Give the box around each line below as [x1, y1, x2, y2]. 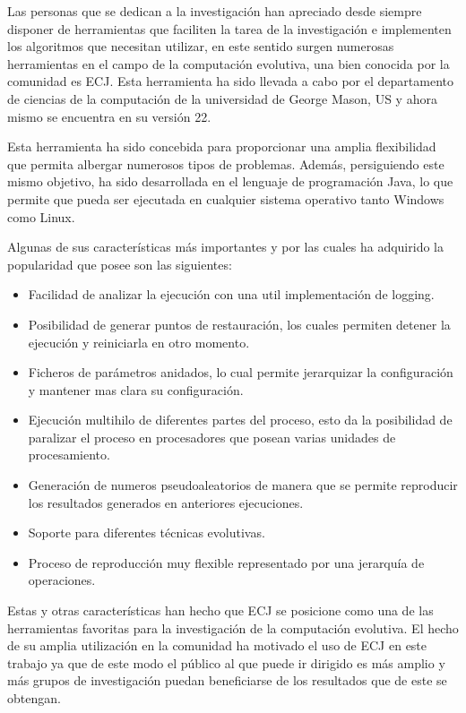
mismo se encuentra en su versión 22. [7, 107, 211, 125]
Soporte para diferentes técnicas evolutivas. [28, 523, 265, 542]
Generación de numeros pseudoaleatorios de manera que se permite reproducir [28, 476, 458, 494]
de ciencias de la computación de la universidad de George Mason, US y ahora [7, 89, 437, 107]
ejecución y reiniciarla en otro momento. [28, 332, 250, 351]
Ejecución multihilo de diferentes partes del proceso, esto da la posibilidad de [28, 410, 453, 429]
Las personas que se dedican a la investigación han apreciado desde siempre [7, 2, 422, 20]
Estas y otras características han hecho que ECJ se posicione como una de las [7, 601, 434, 620]
